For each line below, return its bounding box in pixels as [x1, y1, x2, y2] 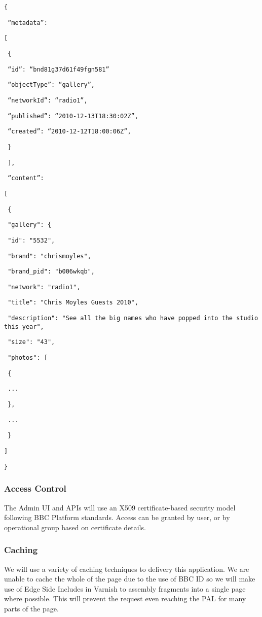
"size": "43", [8, 338, 55, 346]
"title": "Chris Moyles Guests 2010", [8, 299, 138, 306]
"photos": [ [8, 354, 48, 362]
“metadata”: [8, 19, 48, 26]
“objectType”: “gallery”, [8, 81, 95, 89]
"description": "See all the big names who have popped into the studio [8, 315, 258, 322]
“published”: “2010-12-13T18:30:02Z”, [8, 112, 138, 120]
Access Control [4, 482, 66, 495]
